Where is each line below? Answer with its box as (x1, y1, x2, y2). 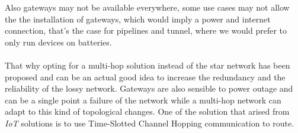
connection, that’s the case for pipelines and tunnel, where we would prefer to (5, 24, 287, 37)
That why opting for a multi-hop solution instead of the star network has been (5, 59, 290, 71)
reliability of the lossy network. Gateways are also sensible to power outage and (5, 82, 293, 95)
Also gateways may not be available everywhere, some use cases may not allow (5, 1, 290, 13)
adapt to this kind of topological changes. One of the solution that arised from (5, 105, 290, 118)
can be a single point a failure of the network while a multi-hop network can (5, 93, 281, 106)
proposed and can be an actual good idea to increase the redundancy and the (5, 70, 286, 83)
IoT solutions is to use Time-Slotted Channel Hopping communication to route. (5, 116, 294, 129)
